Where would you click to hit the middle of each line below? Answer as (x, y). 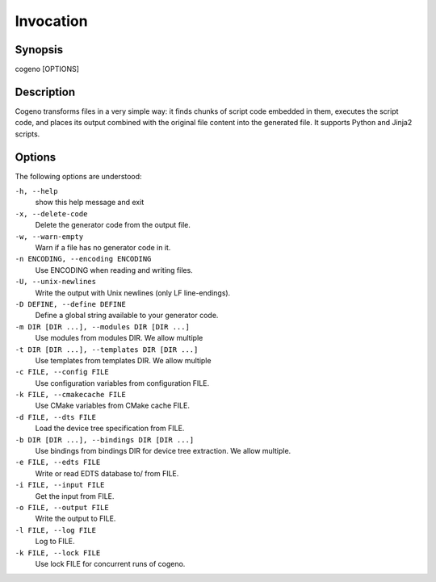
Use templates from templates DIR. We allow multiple (123, 360)
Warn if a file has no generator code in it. (103, 247)
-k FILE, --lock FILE (58, 553)
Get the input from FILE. (75, 496)
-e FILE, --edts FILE (58, 463)
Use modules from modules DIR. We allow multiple (119, 338)
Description (45, 92)
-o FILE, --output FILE (62, 507)
